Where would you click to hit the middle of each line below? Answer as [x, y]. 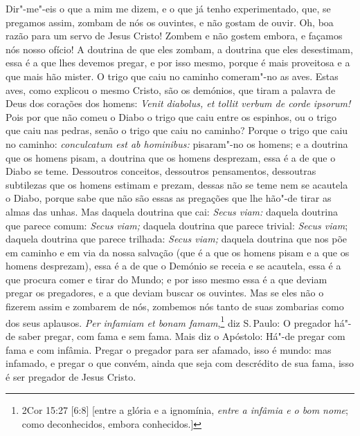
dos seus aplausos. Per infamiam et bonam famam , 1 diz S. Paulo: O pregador [169, 321]
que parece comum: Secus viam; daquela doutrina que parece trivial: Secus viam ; [177, 225]
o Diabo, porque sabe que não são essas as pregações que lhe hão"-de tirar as [169, 198]
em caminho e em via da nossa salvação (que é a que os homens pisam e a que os [178, 252]
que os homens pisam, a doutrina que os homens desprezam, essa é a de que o [171, 157]
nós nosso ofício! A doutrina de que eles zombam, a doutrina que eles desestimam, [179, 49]
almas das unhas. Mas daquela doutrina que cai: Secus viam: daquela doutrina [172, 211]
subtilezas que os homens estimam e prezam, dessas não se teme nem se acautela [177, 184]
